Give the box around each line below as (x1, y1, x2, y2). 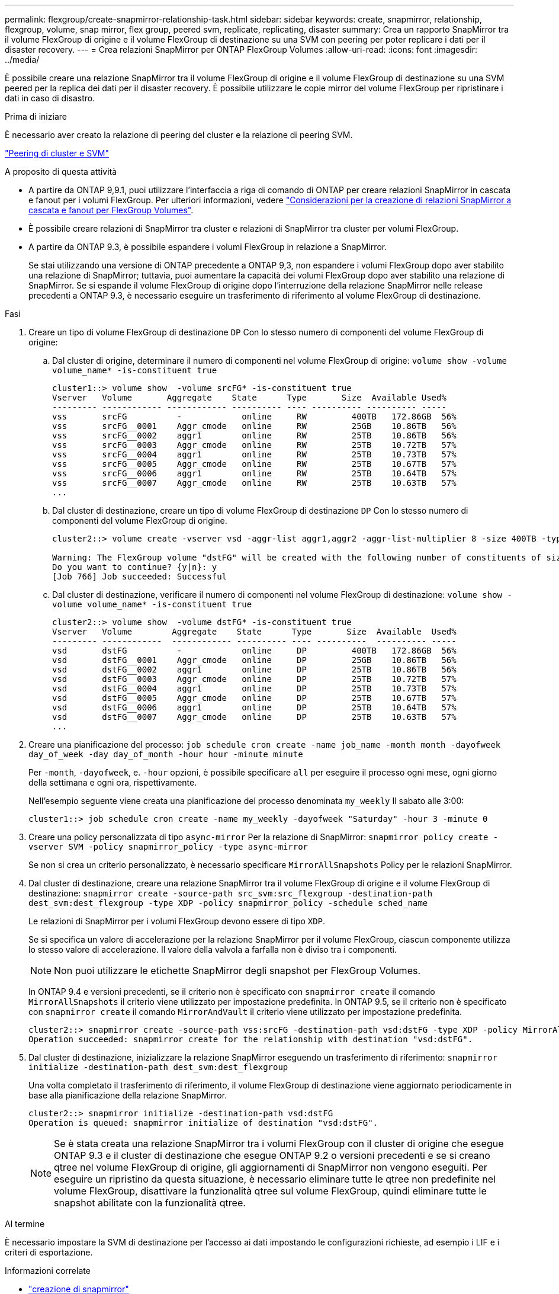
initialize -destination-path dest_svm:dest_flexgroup (28, 1062, 288, 1072)
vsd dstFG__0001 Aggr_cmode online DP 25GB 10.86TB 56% (52, 655, 457, 665)
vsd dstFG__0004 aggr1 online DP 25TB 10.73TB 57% (52, 684, 457, 693)
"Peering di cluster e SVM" (5, 148, 109, 158)
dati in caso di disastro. (5, 93, 95, 103)
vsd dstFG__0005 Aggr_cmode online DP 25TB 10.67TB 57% (52, 693, 457, 703)
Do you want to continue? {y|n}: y (52, 562, 217, 572)
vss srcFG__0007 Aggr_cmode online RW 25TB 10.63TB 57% (52, 478, 457, 488)
